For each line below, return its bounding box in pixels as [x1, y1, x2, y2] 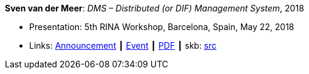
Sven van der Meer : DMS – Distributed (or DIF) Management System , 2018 [5, 3, 304, 13]
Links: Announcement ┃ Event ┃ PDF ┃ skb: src [29, 40, 217, 51]
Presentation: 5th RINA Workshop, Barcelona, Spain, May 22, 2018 [29, 22, 294, 32]
